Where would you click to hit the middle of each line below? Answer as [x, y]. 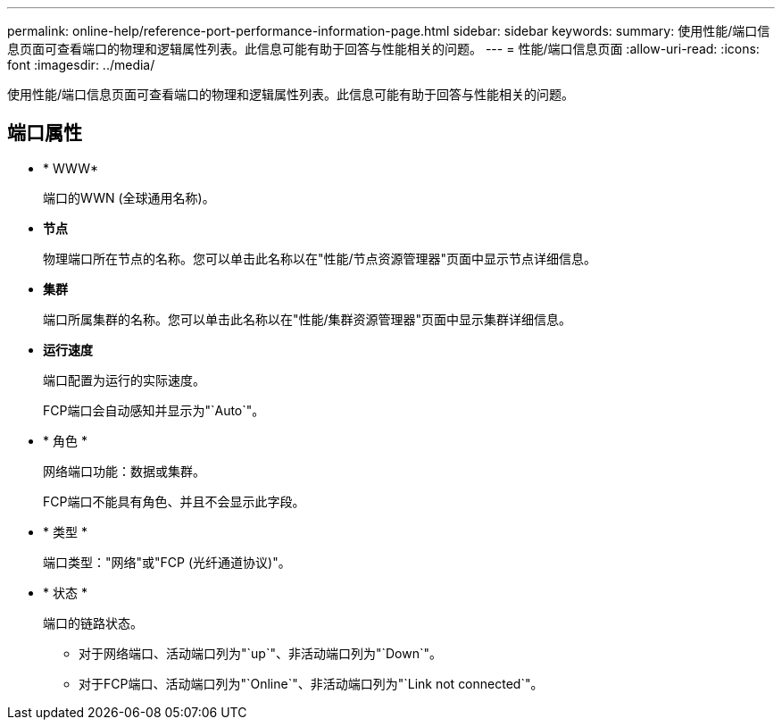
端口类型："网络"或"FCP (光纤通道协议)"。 [167, 562]
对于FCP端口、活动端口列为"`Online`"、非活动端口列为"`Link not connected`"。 [311, 683]
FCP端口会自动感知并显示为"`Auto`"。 [154, 410]
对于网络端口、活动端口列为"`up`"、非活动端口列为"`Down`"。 [260, 653]
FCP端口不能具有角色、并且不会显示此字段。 [174, 501]
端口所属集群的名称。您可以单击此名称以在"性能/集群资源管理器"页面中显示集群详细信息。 [308, 319]
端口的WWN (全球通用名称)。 [129, 197]
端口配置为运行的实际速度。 [124, 380]
